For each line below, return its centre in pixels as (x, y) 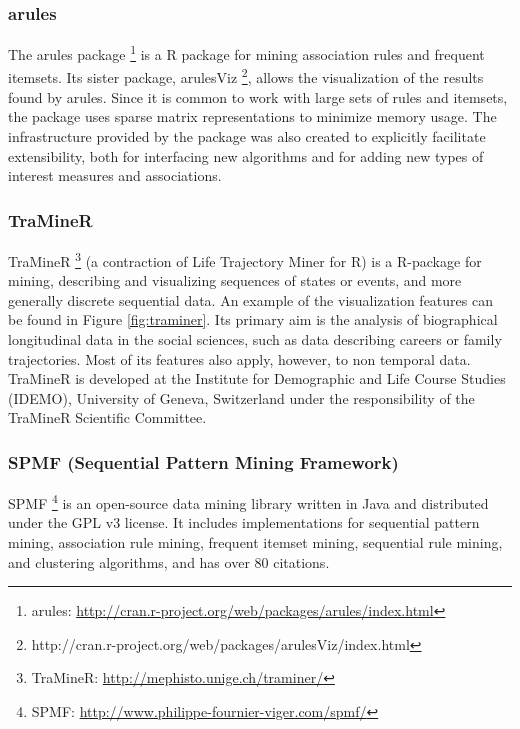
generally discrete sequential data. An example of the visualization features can (250, 299)
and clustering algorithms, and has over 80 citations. (169, 561)
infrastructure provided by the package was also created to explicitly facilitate (247, 135)
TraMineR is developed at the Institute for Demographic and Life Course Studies (257, 378)
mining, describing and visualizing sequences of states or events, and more (235, 280)
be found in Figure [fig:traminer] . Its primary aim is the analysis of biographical (253, 319)
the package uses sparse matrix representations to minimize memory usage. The (252, 116)
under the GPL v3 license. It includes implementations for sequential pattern (244, 522)
